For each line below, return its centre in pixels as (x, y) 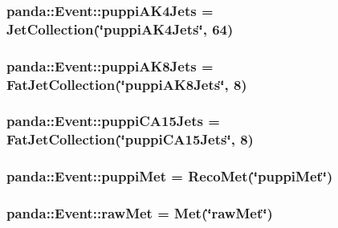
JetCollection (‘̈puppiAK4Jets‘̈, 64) (120, 28)
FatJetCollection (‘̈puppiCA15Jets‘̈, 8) (130, 139)
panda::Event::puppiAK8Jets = (110, 65)
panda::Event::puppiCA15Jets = (113, 121)
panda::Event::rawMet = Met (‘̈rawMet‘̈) (140, 213)
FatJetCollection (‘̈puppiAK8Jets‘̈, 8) (127, 84)
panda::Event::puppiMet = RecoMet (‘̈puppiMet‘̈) (170, 176)
